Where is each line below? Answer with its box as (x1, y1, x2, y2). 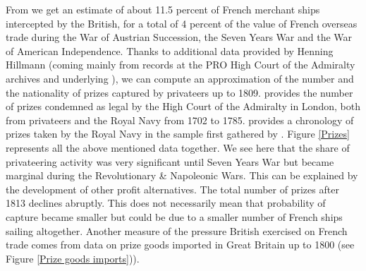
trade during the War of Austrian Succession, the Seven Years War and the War (6, 30, 353, 44)
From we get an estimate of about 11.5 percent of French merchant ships (6, 2, 320, 16)
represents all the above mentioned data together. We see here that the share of (6, 140, 350, 155)
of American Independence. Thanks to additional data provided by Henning (6, 43, 334, 58)
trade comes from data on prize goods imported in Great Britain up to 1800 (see (6, 237, 355, 252)
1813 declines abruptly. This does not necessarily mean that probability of (6, 195, 326, 210)
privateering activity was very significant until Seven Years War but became (6, 154, 334, 169)
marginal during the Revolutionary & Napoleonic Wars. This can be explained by (6, 168, 358, 183)
